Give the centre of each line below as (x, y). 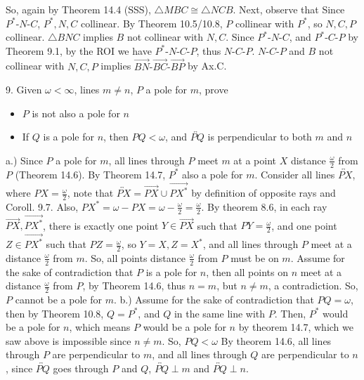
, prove (213, 90)
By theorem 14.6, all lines (276, 340)
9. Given (24, 90)
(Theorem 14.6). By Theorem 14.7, (90, 174)
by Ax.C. (207, 66)
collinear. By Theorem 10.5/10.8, (151, 23)
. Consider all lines (295, 174)
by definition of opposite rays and (264, 193)
